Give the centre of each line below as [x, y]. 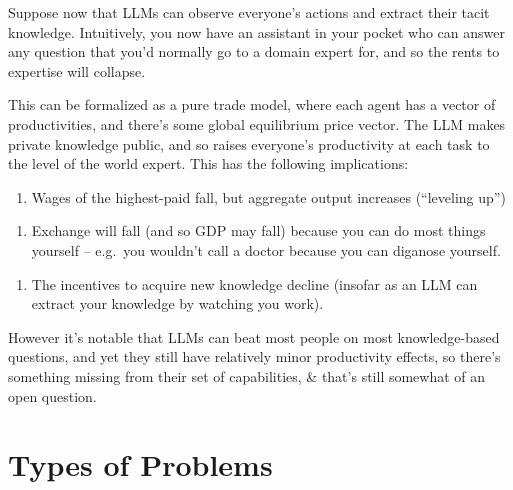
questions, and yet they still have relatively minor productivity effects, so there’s [254, 356]
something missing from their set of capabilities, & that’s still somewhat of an [247, 375]
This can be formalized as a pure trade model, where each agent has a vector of [252, 104]
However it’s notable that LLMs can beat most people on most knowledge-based [254, 336]
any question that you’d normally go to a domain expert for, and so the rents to [254, 51]
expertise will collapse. [77, 70]
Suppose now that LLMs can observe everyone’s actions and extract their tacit [249, 12]
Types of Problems [140, 464]
